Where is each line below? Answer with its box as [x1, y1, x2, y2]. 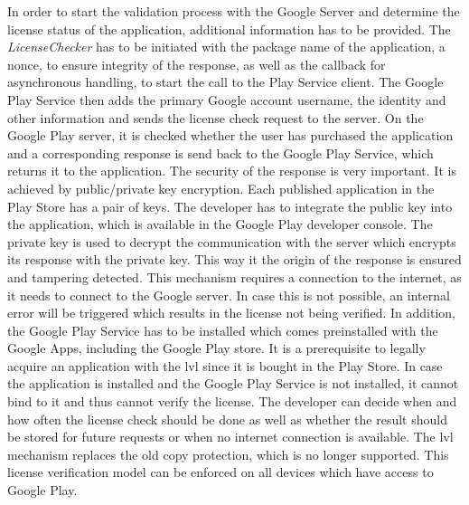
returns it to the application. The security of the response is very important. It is [7, 161, 456, 180]
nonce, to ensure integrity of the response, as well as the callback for [7, 54, 386, 73]
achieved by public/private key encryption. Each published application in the [7, 178, 435, 197]
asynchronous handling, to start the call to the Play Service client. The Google [7, 72, 444, 91]
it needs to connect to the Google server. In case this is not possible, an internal [7, 285, 450, 304]
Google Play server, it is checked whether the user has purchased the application [7, 126, 454, 145]
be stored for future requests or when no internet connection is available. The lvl [7, 427, 454, 446]
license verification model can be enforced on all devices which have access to [7, 462, 434, 481]
